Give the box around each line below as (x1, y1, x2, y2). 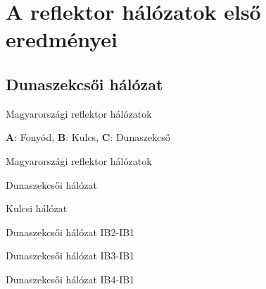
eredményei (6, 25, 118, 54)
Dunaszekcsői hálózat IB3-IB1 (6, 248, 135, 263)
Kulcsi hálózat (6, 201, 68, 216)
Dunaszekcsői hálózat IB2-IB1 (6, 224, 135, 239)
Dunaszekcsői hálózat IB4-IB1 (6, 271, 135, 286)
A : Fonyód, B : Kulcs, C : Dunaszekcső (6, 130, 170, 144)
